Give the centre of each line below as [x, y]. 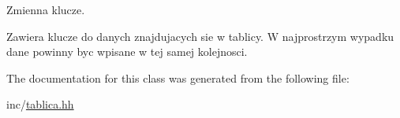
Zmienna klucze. [46, 9]
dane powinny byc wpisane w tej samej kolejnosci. [127, 52]
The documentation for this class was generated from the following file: [178, 77]
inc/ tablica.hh [40, 104]
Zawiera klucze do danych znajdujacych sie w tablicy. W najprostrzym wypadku [200, 36]
